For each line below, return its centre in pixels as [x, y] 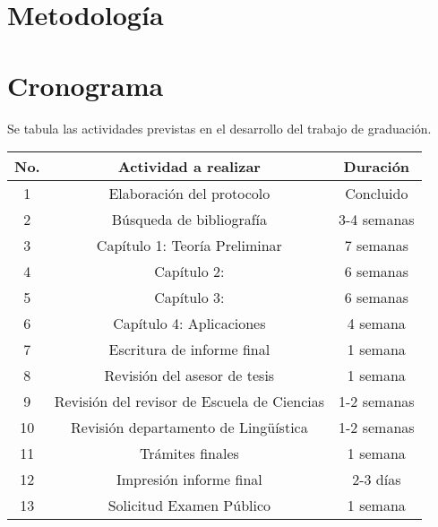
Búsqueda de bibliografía [189, 220]
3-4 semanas [377, 220]
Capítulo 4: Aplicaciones [189, 324]
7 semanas [376, 246]
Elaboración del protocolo [189, 194]
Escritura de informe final [189, 350]
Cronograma [86, 85]
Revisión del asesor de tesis [189, 376]
